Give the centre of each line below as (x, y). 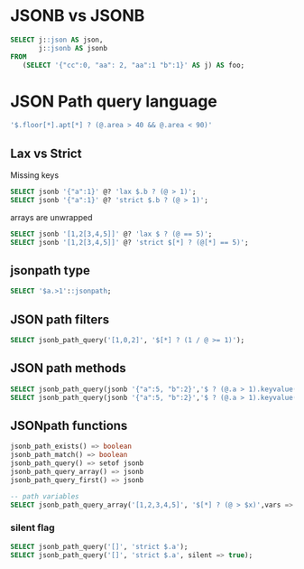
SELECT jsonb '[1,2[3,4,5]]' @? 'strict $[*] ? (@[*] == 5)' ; (129, 242)
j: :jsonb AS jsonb (73, 48)
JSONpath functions (69, 425)
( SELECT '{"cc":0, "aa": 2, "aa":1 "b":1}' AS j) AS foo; (134, 65)
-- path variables (45, 496)
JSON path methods (68, 368)
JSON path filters (60, 319)
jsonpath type (51, 271)
